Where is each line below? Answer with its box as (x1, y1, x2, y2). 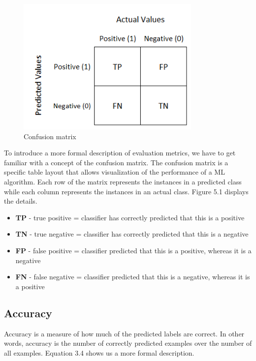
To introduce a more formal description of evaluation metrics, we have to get (4, 148, 236, 158)
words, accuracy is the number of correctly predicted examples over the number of (4, 338, 252, 348)
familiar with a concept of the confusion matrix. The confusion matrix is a (4, 157, 228, 167)
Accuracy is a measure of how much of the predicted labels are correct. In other (4, 328, 245, 338)
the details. (4, 196, 37, 206)
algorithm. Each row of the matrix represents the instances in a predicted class (4, 177, 242, 187)
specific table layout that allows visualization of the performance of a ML (4, 167, 225, 177)
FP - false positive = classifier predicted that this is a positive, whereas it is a (15, 245, 252, 256)
